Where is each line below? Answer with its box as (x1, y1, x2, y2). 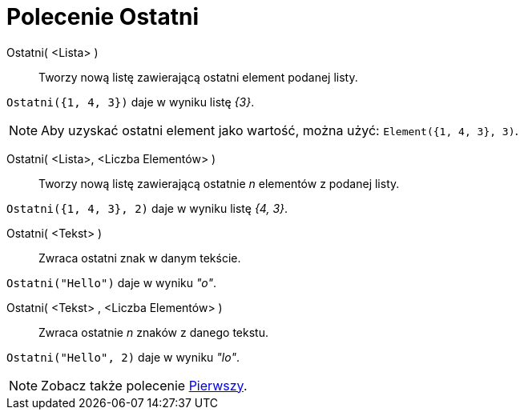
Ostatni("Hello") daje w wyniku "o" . (6, 275, 217, 290)
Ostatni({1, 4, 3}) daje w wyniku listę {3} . (6, 94, 255, 109)
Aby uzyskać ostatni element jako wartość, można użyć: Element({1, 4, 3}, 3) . (41, 122, 519, 138)
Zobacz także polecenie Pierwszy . (41, 377, 248, 394)
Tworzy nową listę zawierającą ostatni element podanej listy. (38, 70, 358, 84)
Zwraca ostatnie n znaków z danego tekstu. (38, 325, 268, 339)
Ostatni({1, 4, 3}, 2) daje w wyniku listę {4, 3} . (6, 201, 288, 215)
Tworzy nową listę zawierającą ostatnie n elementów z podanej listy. (38, 176, 400, 190)
